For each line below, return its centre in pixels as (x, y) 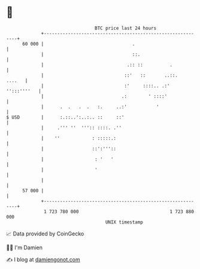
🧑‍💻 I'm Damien (25, 247)
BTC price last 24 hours (126, 28)
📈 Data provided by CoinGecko (45, 234)
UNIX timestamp (124, 222)
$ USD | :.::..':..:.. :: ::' (65, 117)
